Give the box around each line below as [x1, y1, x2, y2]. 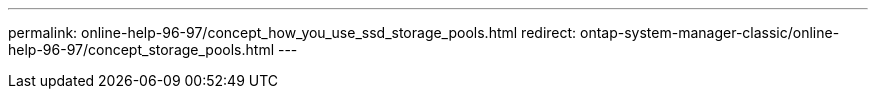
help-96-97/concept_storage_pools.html [8, 41, 275, 58]
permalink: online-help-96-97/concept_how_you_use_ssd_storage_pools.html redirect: [8, 24, 577, 41]
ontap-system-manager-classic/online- [580, 24, 840, 41]
